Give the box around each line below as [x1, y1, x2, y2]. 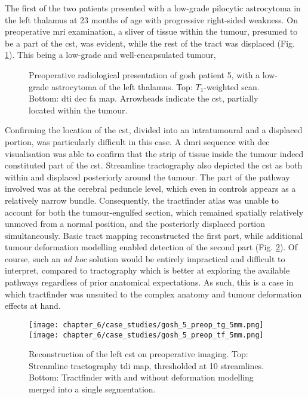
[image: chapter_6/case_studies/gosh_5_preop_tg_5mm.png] [29, 320, 264, 329]
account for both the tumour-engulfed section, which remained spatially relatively [5, 205, 304, 218]
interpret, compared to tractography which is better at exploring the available [5, 264, 290, 277]
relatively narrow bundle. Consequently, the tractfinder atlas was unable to [5, 194, 279, 206]
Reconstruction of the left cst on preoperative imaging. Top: [29, 348, 248, 360]
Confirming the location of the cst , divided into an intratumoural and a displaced [5, 124, 303, 136]
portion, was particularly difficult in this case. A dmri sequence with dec [5, 135, 270, 148]
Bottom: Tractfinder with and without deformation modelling [29, 371, 254, 383]
